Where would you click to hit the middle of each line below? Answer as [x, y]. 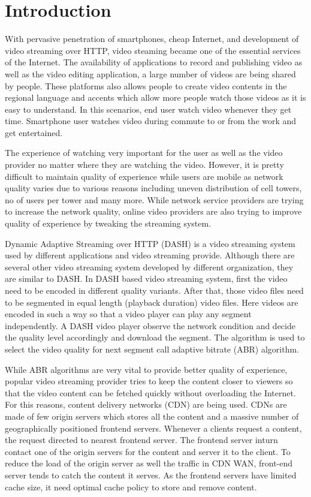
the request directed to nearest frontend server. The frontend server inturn [141, 440]
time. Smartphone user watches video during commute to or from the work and [151, 121]
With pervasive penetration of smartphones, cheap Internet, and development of [152, 39]
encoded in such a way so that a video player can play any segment [128, 314]
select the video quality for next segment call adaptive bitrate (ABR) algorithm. [152, 349]
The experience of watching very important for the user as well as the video [144, 153]
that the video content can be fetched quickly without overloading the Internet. [150, 392]
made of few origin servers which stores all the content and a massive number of [152, 416]
